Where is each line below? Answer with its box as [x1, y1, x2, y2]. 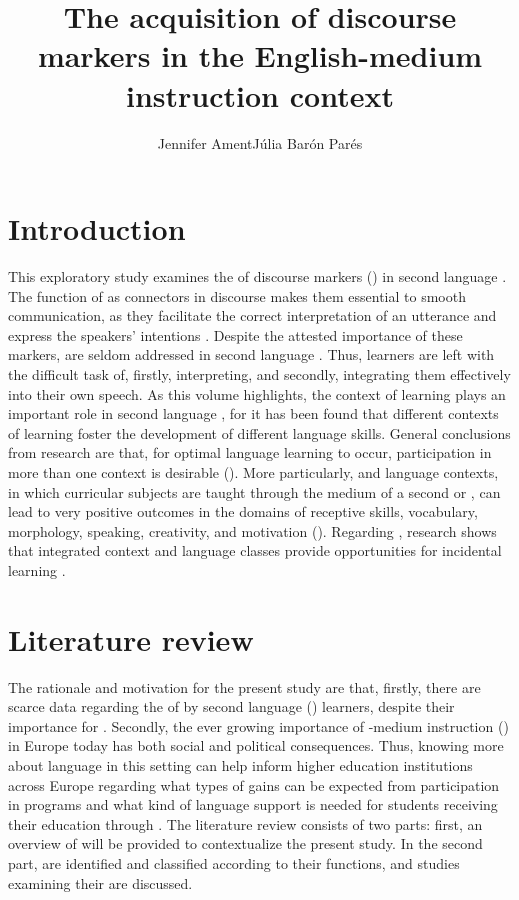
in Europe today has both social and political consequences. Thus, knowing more [8, 735, 504, 756]
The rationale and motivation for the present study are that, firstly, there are [8, 676, 481, 697]
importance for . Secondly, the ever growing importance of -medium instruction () [8, 715, 509, 736]
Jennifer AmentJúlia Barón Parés [157, 132, 363, 153]
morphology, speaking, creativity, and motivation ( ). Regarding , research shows [8, 520, 497, 541]
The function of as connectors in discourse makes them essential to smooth [8, 285, 466, 306]
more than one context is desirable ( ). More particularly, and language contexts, [8, 461, 499, 482]
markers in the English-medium [37, 35, 483, 76]
